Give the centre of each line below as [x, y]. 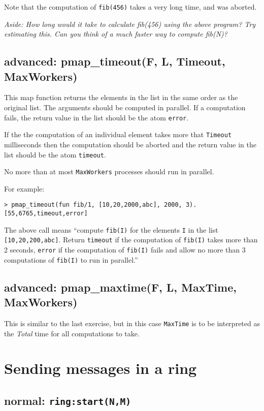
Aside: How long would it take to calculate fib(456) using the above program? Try [130, 24]
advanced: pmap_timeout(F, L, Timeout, [115, 61]
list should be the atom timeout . [55, 154]
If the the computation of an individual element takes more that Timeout [118, 134]
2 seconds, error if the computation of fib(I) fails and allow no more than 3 [125, 250]
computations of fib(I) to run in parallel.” [71, 259]
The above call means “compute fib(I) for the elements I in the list [111, 229]
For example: [24, 188]
